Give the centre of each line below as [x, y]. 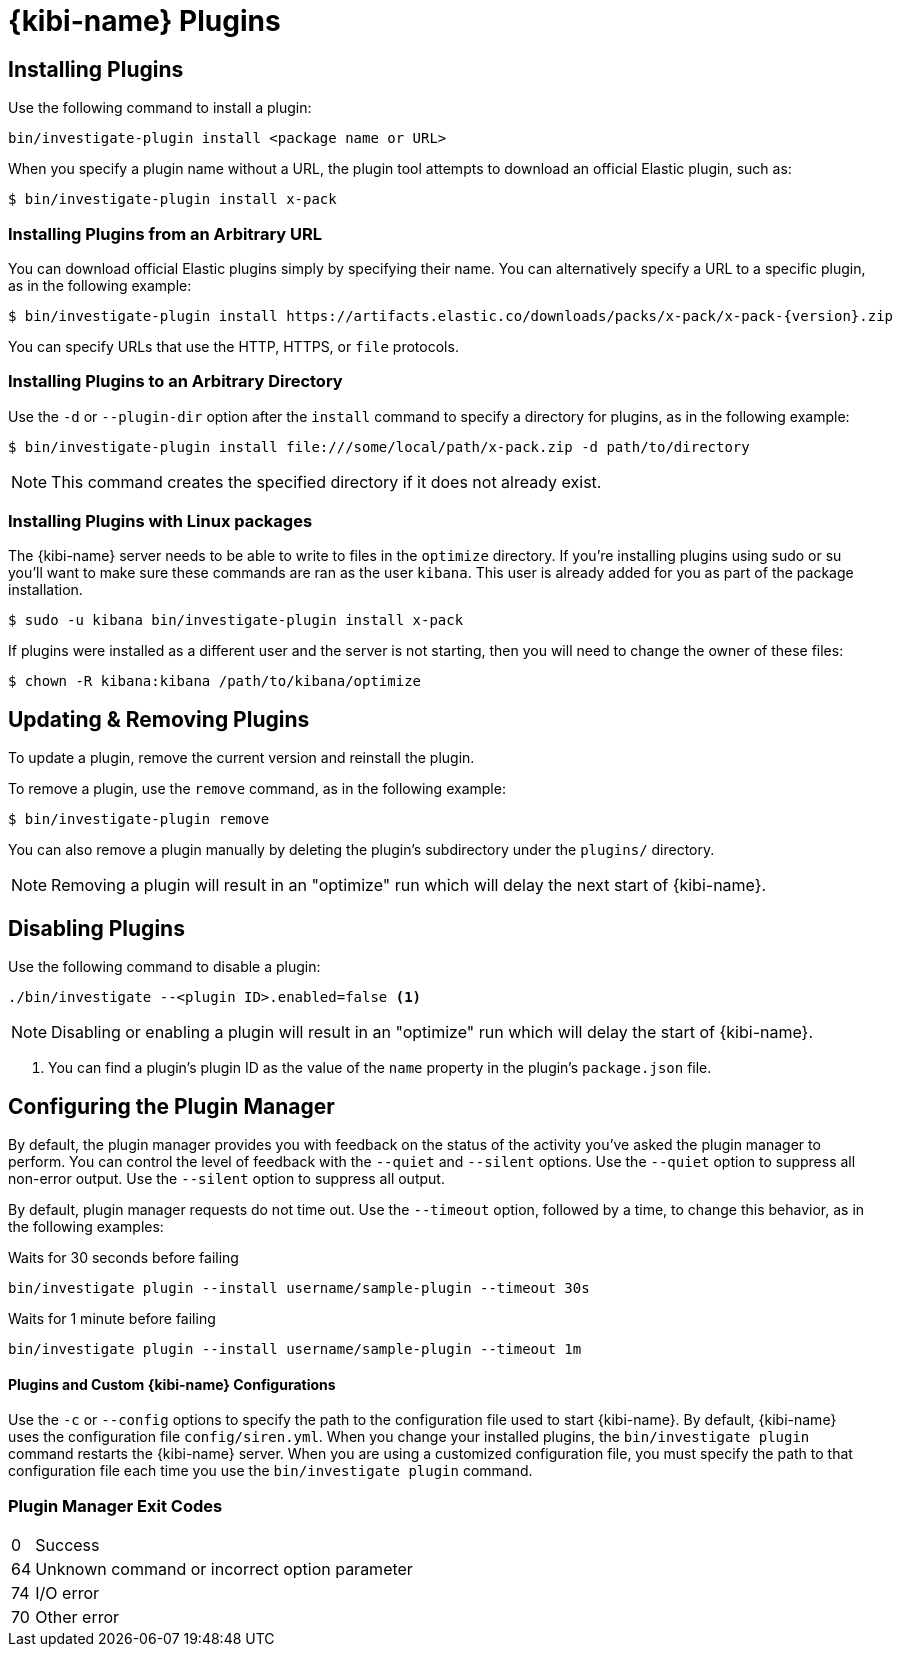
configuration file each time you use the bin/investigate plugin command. [270, 1471]
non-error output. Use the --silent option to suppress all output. [226, 1178]
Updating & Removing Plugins [159, 719]
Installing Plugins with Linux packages [160, 521]
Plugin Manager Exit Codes [115, 1505]
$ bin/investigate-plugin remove [139, 819]
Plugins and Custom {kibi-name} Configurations [172, 1384]
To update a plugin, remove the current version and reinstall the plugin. [241, 758]
